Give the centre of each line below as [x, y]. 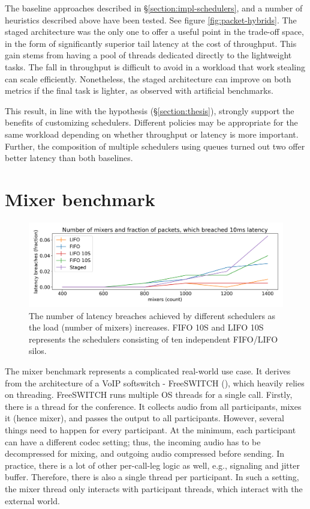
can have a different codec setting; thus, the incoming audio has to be [133, 441]
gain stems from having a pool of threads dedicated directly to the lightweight [148, 55]
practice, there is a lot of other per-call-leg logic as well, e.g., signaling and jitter [152, 465]
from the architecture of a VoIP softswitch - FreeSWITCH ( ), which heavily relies [155, 383]
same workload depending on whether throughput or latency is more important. [152, 134]
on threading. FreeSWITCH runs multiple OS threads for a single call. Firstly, [149, 395]
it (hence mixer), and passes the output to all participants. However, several [145, 418]
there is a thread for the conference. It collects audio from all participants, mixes [153, 406]
